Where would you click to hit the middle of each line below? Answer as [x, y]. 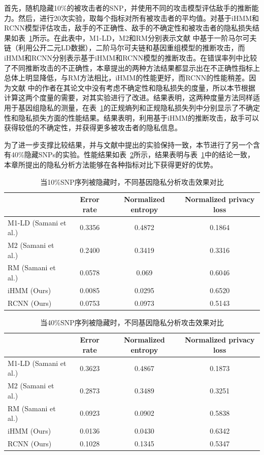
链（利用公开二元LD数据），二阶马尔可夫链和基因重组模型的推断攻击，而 [125, 48]
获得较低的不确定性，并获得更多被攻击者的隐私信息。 [93, 127]
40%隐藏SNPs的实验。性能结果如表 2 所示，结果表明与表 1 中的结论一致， [133, 154]
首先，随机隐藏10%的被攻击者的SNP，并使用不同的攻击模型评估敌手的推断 [128, 8]
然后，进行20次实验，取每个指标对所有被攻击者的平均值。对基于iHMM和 [139, 18]
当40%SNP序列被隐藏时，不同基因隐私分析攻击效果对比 [132, 322]
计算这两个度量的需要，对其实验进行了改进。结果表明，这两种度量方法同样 [128, 97]
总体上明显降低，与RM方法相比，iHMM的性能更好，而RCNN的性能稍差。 [127, 78]
